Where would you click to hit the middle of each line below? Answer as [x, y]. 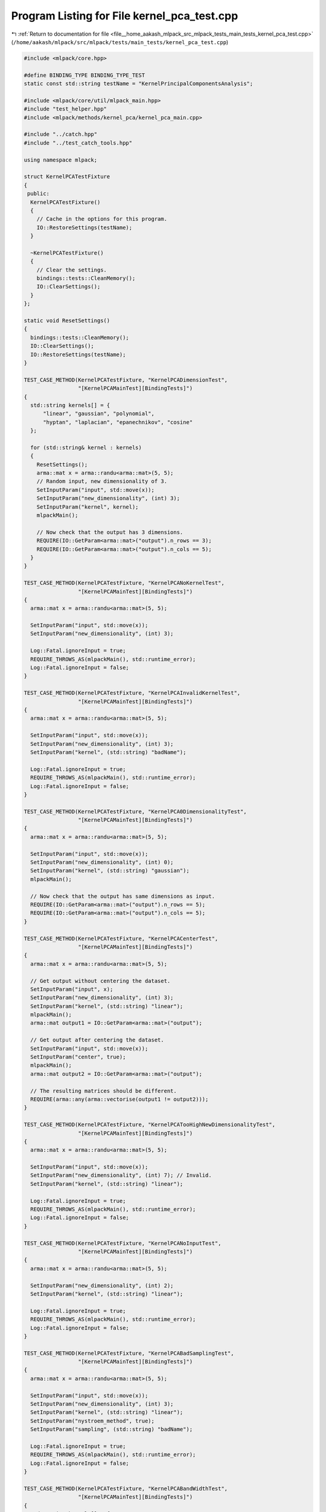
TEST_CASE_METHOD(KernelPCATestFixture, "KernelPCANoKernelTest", [124, 583]
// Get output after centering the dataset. [97, 1040]
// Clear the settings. [72, 270]
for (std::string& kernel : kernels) [86, 447]
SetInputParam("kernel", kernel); [88, 507]
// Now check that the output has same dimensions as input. [123, 896]
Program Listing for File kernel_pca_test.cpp [125, 16]
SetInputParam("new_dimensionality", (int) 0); [102, 862]
